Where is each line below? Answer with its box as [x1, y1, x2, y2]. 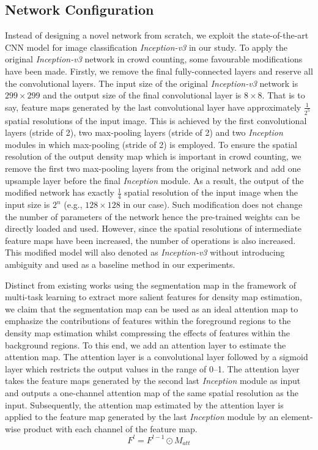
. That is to [262, 89, 305, 101]
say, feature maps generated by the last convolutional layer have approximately [5, 100, 301, 113]
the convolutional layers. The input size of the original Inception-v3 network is [5, 76, 298, 89]
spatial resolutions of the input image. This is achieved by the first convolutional [5, 114, 307, 127]
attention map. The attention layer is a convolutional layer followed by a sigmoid [5, 350, 308, 363]
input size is [5, 198, 50, 211]
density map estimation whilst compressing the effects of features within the [5, 326, 290, 339]
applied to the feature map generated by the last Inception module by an [5, 410, 279, 423]
